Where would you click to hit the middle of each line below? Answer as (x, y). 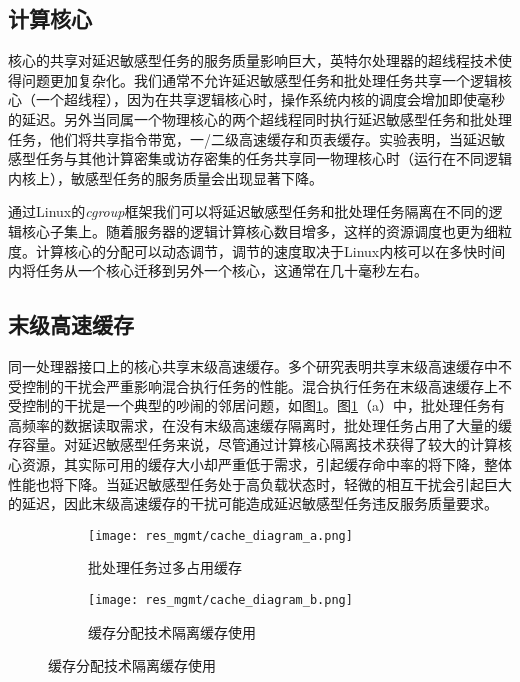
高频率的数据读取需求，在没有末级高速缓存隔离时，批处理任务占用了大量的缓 (260, 424)
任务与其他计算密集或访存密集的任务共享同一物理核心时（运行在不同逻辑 (273, 158)
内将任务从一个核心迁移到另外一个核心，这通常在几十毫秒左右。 (218, 270)
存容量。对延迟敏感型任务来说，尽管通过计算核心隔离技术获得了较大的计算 (253, 444)
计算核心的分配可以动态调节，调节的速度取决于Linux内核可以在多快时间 (270, 250)
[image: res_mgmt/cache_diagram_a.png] (220, 535)
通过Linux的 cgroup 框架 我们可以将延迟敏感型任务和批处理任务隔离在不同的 (248, 211)
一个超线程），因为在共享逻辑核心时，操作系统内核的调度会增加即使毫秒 (270, 99)
